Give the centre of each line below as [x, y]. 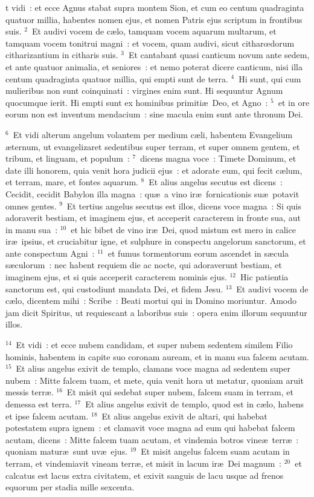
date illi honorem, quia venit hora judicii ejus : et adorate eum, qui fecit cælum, [154, 170]
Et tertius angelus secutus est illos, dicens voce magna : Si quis [184, 206]
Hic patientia [264, 277]
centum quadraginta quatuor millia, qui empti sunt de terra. [117, 78]
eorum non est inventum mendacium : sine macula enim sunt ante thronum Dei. [154, 114]
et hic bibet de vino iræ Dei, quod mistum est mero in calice [183, 229]
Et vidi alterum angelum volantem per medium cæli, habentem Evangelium [153, 134]
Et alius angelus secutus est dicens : [216, 182]
